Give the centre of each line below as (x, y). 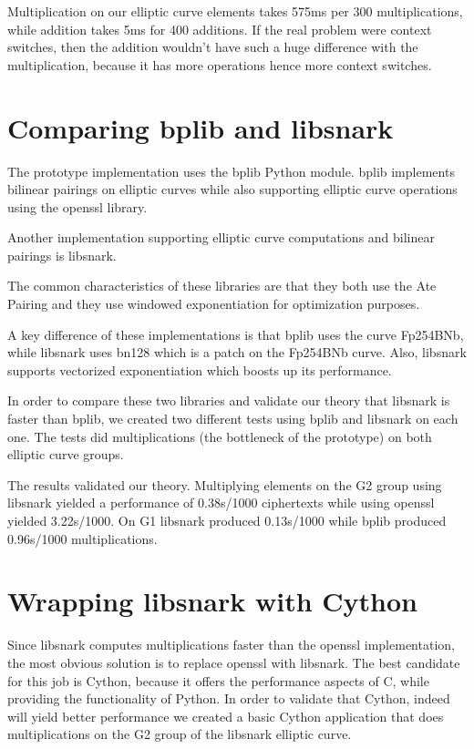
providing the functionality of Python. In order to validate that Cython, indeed (229, 698)
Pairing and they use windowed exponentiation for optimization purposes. (214, 304)
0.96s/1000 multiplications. (82, 538)
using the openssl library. (77, 206)
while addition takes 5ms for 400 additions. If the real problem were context (220, 29)
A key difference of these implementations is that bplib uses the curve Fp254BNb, (236, 334)
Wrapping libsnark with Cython (212, 601)
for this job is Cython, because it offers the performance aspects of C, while (218, 680)
